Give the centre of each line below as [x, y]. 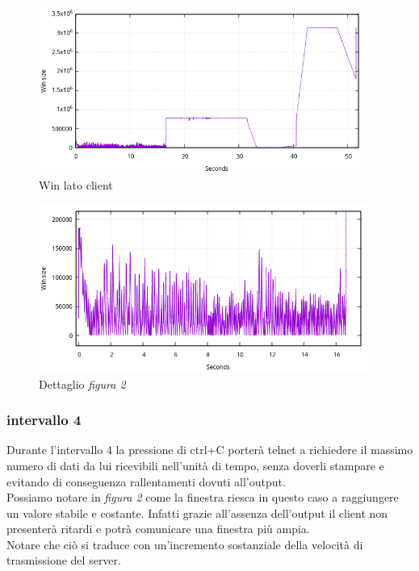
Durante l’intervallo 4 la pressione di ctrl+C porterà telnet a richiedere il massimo [210, 450]
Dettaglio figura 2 [82, 383]
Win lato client [76, 185]
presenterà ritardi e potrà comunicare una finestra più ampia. [158, 529]
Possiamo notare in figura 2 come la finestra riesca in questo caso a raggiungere [203, 497]
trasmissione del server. [64, 560]
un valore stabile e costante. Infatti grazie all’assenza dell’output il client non [197, 513]
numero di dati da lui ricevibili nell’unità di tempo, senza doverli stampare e [195, 465]
